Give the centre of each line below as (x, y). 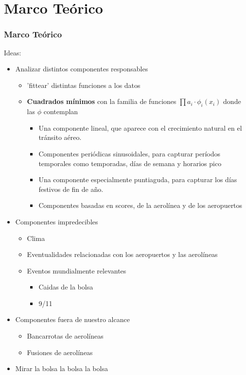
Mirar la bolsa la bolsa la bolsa (61, 368)
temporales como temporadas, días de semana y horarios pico (130, 163)
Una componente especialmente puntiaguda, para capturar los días (138, 179)
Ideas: (13, 52)
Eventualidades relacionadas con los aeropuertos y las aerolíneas (122, 254)
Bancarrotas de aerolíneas (65, 336)
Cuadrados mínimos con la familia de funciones (102, 101)
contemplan (61, 111)
